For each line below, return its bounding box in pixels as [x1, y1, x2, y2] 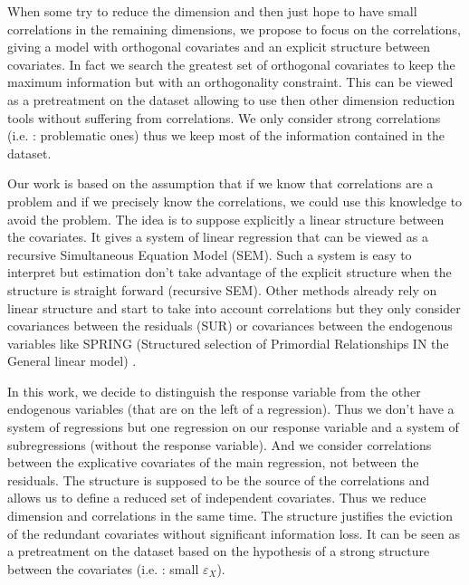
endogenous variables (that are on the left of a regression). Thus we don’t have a [7, 399, 455, 418]
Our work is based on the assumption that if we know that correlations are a [7, 174, 434, 193]
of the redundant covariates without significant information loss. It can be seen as [7, 523, 460, 542]
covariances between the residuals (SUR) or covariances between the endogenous [7, 316, 453, 335]
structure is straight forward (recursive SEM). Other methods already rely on [7, 280, 437, 299]
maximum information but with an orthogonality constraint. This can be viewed [7, 72, 454, 91]
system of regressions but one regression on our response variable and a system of [7, 417, 459, 436]
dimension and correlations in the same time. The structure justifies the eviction [7, 506, 454, 525]
